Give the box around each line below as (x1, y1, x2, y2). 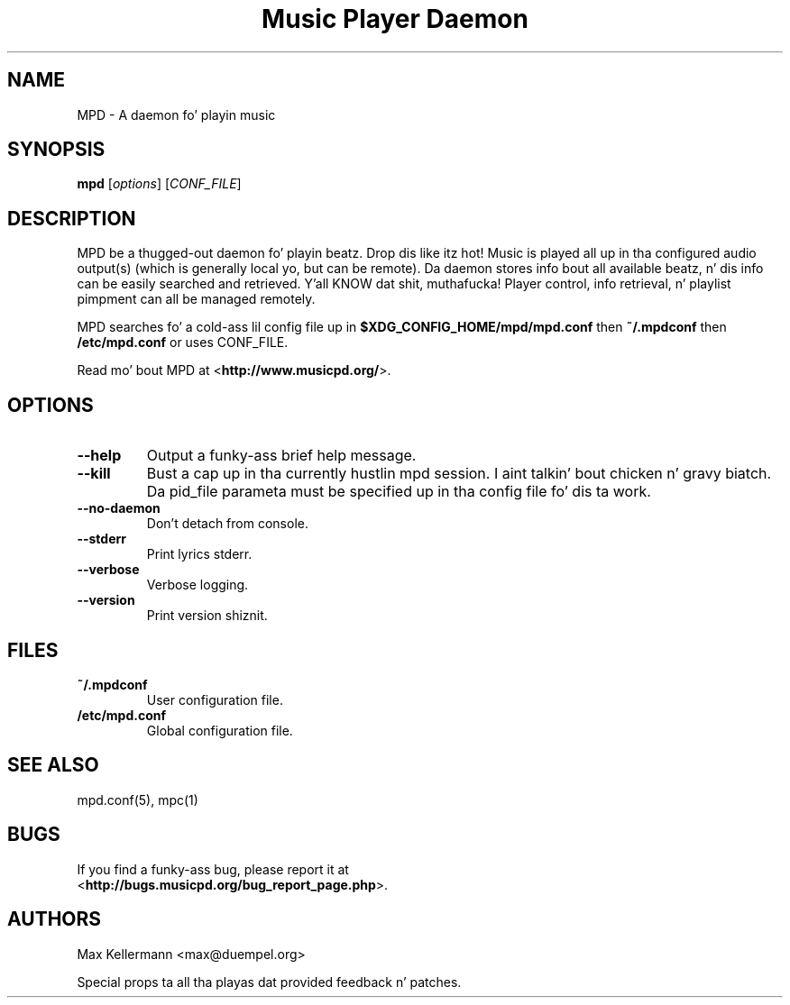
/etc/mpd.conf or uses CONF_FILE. (77, 334, 289, 351)
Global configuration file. (146, 722, 293, 738)
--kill (77, 464, 111, 483)
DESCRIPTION (7, 206, 136, 230)
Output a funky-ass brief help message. (146, 446, 417, 465)
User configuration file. (146, 691, 283, 708)
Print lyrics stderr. (146, 546, 253, 562)
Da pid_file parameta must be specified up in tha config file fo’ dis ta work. (146, 482, 651, 501)
